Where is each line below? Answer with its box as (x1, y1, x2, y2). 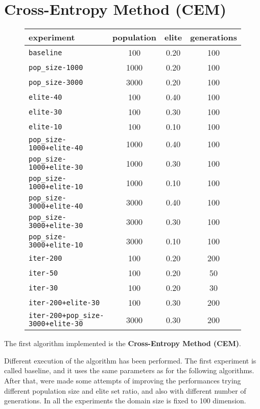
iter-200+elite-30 (29, 298, 100, 307)
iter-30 (29, 283, 58, 292)
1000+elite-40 (29, 144, 83, 152)
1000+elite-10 (29, 183, 83, 191)
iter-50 (29, 268, 58, 277)
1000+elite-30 (29, 163, 83, 172)
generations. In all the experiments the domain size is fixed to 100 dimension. (4, 395, 246, 406)
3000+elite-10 (29, 241, 83, 249)
